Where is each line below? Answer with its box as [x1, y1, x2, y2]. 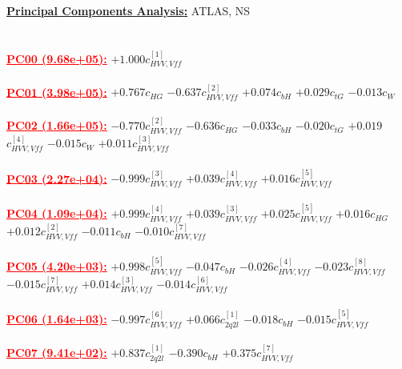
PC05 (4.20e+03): [6, 258, 107, 275]
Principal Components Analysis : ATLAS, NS [6, 2, 251, 18]
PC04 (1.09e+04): [6, 205, 107, 222]
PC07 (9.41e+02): [6, 344, 107, 361]
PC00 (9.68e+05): [6, 50, 107, 66]
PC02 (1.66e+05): [6, 117, 107, 134]
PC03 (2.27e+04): [6, 170, 107, 187]
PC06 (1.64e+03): [6, 311, 107, 327]
